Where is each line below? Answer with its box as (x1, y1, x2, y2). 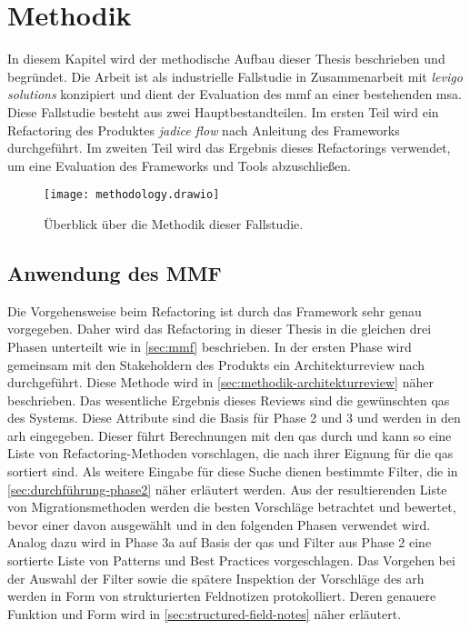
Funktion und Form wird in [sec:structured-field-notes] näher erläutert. (7, 604, 402, 623)
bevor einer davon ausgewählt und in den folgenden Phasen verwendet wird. (7, 515, 431, 534)
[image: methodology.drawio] (44, 188, 220, 202)
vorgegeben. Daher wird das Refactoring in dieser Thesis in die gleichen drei (7, 319, 432, 338)
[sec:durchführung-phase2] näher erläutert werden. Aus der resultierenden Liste (7, 479, 447, 498)
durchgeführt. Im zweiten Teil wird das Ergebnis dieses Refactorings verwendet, (7, 138, 451, 157)
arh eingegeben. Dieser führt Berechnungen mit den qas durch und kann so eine (7, 425, 452, 445)
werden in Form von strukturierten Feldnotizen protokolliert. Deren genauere (7, 586, 436, 605)
